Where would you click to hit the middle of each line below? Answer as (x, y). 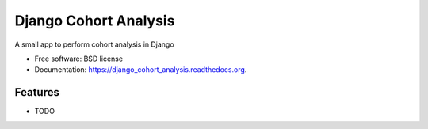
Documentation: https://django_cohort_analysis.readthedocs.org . (141, 70)
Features (37, 92)
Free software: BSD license (78, 59)
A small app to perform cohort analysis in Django (94, 44)
